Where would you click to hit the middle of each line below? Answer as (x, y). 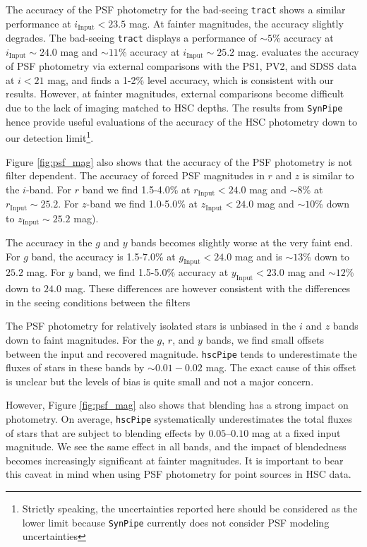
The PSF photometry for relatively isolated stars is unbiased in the (151, 326)
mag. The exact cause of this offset (281, 367)
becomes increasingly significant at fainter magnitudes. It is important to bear (175, 460)
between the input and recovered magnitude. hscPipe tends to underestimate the (181, 353)
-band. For (48, 189)
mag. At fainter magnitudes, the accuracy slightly (236, 23)
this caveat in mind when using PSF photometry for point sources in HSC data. (179, 474)
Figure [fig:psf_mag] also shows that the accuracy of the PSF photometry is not (179, 161)
